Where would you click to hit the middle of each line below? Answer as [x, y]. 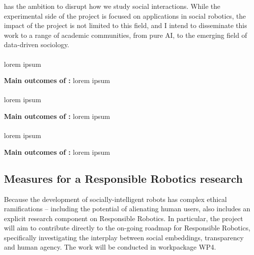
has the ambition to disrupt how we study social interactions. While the [112, 6]
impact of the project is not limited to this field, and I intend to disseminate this [126, 25]
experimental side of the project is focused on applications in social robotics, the [125, 15]
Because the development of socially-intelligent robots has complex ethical [115, 199]
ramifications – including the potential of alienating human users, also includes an [127, 209]
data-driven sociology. [37, 44]
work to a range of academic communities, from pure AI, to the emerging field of [126, 35]
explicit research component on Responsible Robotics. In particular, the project [124, 218]
